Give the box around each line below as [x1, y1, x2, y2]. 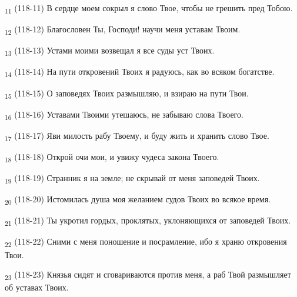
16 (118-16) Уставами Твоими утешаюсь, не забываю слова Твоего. [5, 108, 243, 122]
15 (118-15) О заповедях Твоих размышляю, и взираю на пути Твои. [5, 86, 249, 101]
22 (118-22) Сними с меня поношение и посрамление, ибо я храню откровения [5, 235, 287, 249]
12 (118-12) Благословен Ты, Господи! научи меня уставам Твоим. [5, 23, 241, 36]
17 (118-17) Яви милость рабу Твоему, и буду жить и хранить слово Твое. [5, 129, 269, 143]
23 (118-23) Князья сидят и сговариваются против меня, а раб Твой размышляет [5, 268, 291, 282]
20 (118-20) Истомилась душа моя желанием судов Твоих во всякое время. [5, 193, 271, 206]
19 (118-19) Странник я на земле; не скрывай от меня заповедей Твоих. [5, 172, 260, 185]
